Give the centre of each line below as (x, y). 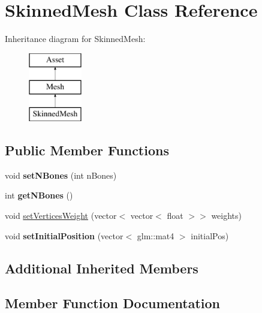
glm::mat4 (156, 235)
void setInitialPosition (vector (64, 235)
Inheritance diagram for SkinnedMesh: (75, 39)
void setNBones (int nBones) (61, 175)
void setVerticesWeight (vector (61, 216)
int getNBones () (39, 195)
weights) (227, 216)
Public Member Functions (87, 150)
